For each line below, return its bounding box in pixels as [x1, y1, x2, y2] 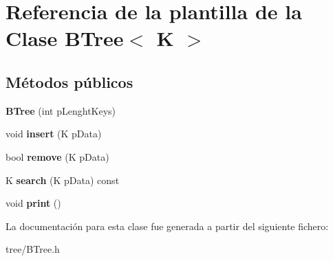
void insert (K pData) [6, 126, 102, 141]
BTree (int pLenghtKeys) [6, 103, 116, 117]
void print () [6, 196, 61, 210]
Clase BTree [6, 24, 124, 52]
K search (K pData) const [6, 172, 120, 187]
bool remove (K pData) [6, 149, 109, 163]
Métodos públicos [6, 71, 133, 92]
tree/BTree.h [6, 242, 60, 256]
